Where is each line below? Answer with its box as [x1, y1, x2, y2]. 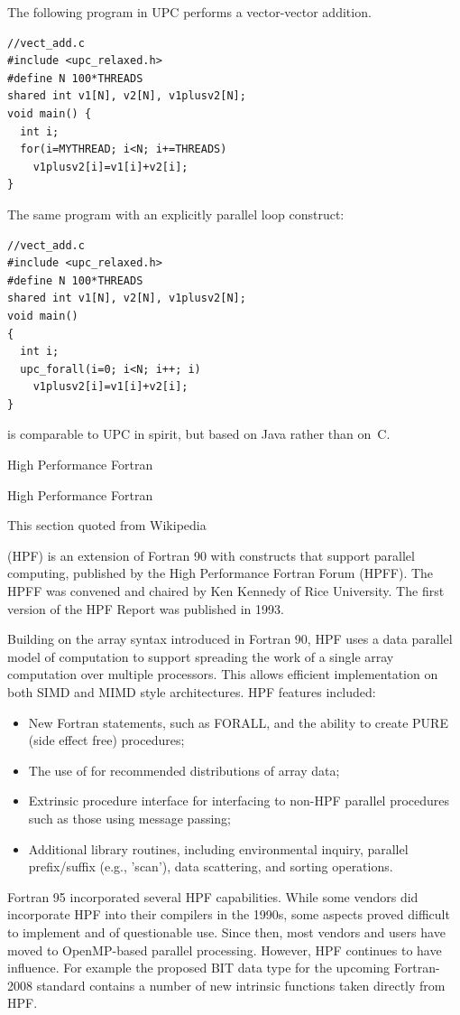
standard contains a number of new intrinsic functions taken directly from [36, 975, 446, 994]
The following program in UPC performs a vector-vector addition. [7, 3, 372, 21]
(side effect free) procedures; [28, 731, 185, 750]
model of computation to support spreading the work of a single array [7, 647, 394, 666]
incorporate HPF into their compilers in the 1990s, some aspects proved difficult [7, 905, 450, 924]
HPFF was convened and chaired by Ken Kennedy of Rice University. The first [7, 582, 445, 601]
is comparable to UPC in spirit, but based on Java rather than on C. [7, 424, 391, 443]
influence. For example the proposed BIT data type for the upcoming [7, 958, 391, 977]
